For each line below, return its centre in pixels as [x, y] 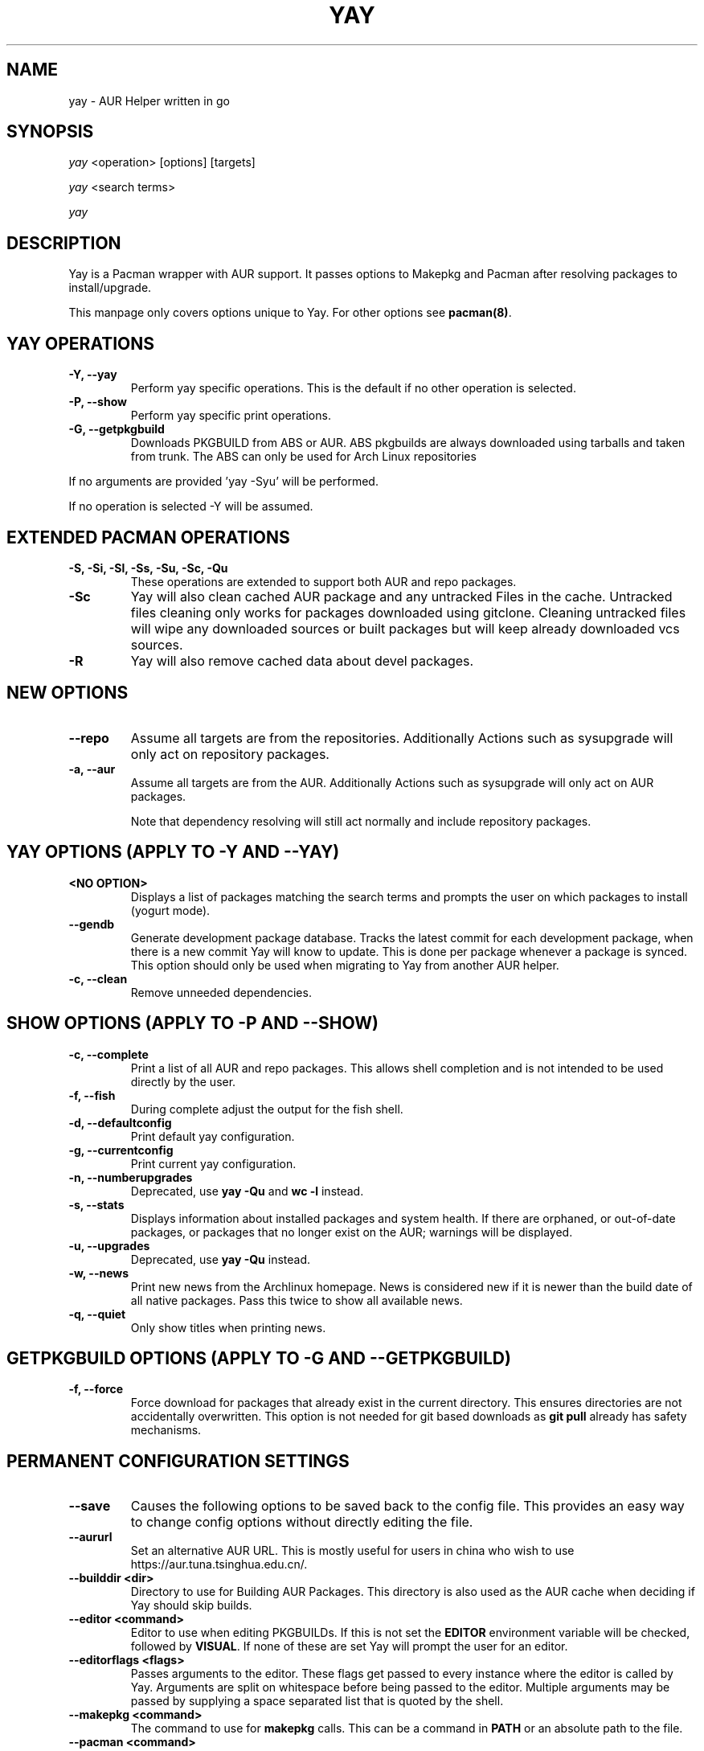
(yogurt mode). [170, 910]
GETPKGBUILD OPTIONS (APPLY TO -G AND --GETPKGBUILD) [259, 1358]
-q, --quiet [97, 1314]
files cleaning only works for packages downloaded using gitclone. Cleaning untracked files [408, 612]
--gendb [92, 924]
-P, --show [98, 402]
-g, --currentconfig [121, 1150]
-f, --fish [92, 1095]
